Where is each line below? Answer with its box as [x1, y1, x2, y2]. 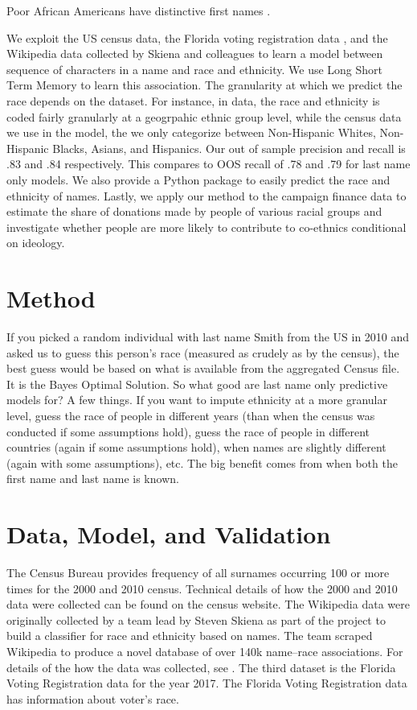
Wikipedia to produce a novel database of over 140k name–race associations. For [6, 643, 403, 660]
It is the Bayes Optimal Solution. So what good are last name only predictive [6, 375, 388, 392]
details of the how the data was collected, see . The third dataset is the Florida [6, 658, 396, 675]
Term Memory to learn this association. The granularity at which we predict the [6, 76, 403, 93]
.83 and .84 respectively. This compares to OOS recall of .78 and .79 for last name [6, 155, 411, 172]
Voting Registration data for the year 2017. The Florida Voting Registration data [6, 675, 407, 691]
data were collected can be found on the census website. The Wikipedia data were [6, 596, 410, 613]
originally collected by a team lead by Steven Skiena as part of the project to [6, 611, 386, 628]
